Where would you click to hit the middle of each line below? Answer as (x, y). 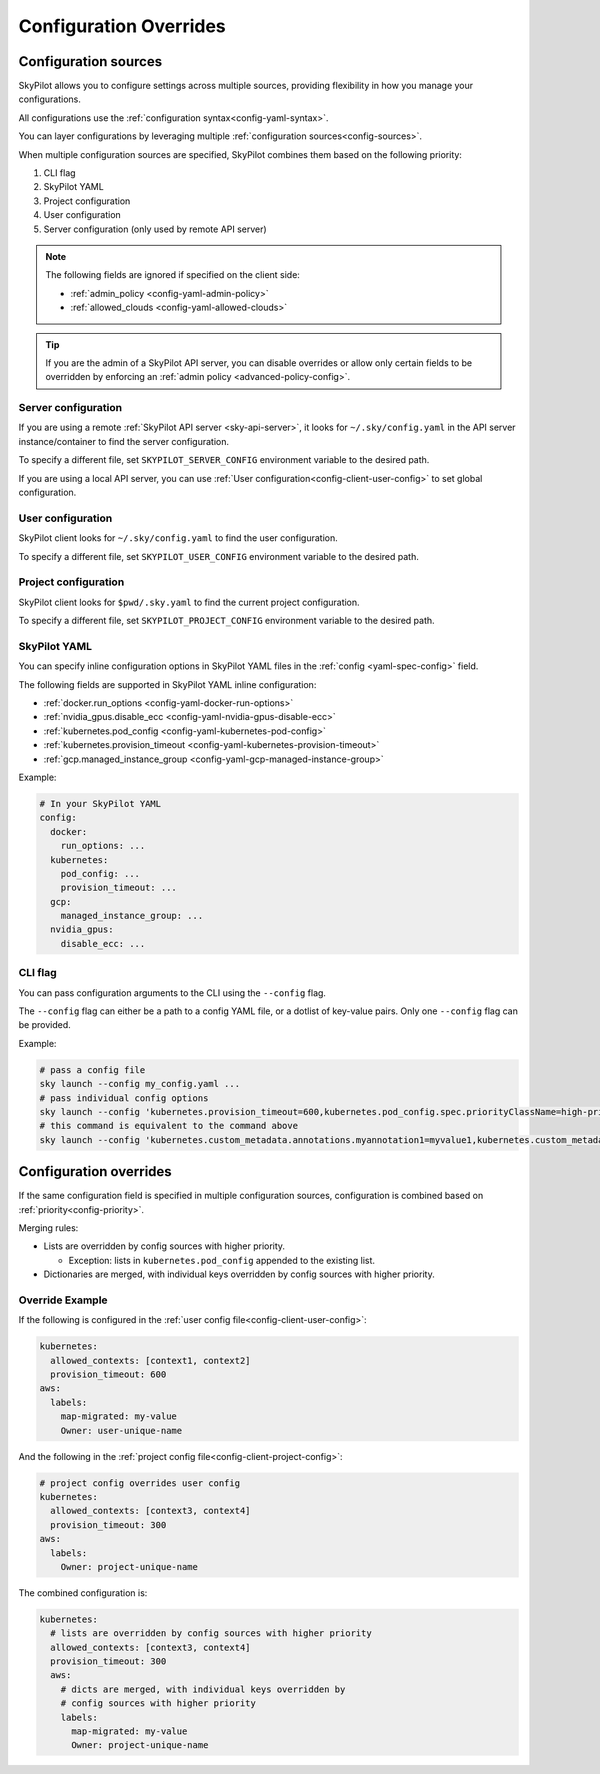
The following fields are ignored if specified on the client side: (172, 275)
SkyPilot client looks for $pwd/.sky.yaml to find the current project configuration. (189, 602)
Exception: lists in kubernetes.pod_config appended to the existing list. (221, 1260)
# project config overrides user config (139, 1483)
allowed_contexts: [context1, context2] (150, 1360)
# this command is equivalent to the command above (169, 1126)
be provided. (45, 1025)
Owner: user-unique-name (121, 1430)
